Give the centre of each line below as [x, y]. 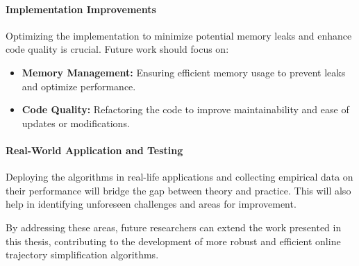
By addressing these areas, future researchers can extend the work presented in [174, 227]
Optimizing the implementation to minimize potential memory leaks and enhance [179, 35]
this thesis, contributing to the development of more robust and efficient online [173, 241]
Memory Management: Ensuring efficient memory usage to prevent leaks [184, 72]
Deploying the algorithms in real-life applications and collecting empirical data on [179, 177]
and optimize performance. [79, 86]
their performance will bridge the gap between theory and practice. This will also [178, 190]
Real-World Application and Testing [94, 150]
